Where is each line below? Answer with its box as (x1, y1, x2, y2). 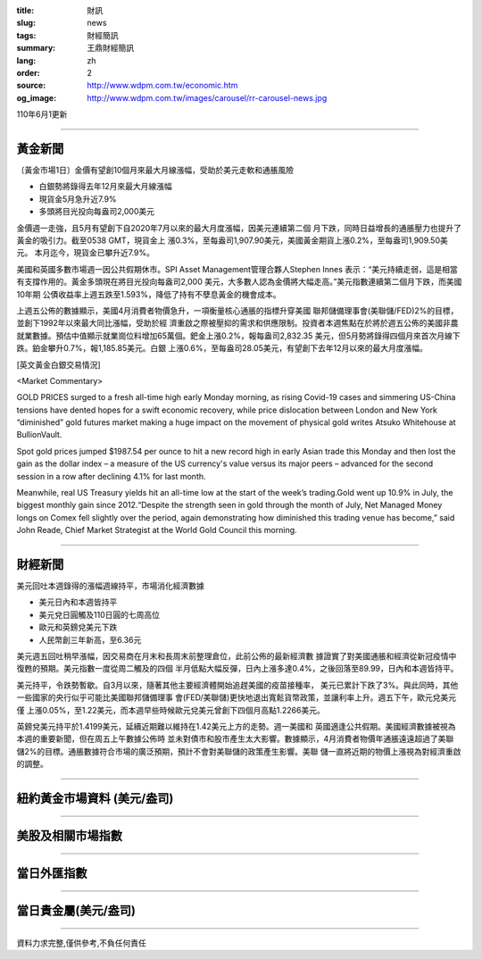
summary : (16, 43, 56, 54)
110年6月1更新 (16, 109, 68, 120)
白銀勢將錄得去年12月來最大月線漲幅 (38, 181, 173, 192)
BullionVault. (16, 429, 62, 440)
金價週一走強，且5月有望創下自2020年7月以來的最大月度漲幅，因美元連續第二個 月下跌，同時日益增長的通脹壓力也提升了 (16, 222, 461, 233)
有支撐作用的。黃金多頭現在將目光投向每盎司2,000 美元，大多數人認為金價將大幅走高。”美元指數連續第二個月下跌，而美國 (16, 277, 462, 288)
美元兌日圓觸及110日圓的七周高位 (38, 609, 161, 620)
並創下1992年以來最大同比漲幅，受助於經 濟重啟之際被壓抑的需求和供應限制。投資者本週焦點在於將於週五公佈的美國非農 (16, 318, 459, 329)
